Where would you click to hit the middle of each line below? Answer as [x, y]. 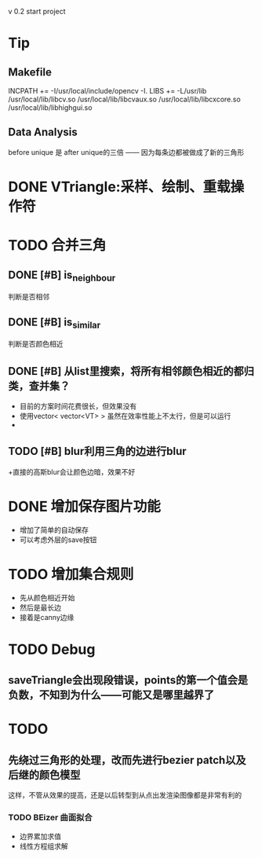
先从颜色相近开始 [47, 597]
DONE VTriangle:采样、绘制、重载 [119, 187]
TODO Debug [52, 649]
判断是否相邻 [29, 297]
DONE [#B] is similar [55, 323]
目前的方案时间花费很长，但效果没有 [78, 406]
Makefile [30, 72]
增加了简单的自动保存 [54, 530]
